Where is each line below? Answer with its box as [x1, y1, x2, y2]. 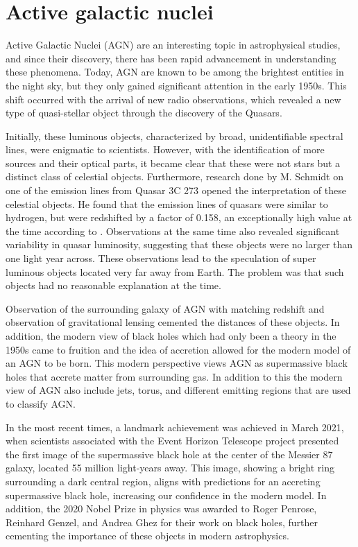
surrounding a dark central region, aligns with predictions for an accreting [6, 474, 321, 488]
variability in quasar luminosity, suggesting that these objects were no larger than [6, 237, 353, 252]
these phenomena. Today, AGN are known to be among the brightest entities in [6, 64, 344, 79]
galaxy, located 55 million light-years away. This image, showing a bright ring [6, 460, 335, 475]
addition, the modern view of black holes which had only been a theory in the [6, 329, 336, 342]
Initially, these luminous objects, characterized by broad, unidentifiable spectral [6, 128, 343, 143]
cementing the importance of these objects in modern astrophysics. [6, 528, 289, 543]
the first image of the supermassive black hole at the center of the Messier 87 [6, 446, 333, 461]
